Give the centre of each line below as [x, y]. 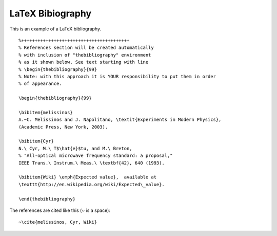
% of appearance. [40, 84]
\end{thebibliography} [47, 199]
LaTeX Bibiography [51, 13]
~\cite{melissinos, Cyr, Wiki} [58, 222]
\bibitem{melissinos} [46, 112]
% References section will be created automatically [86, 48]
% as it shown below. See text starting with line [84, 62]
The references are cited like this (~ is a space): [60, 210]
